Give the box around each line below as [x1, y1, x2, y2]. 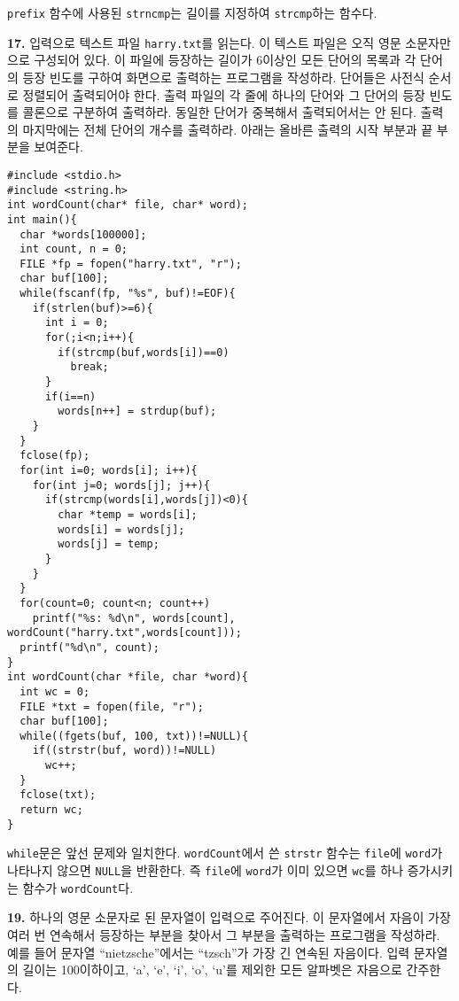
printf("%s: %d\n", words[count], [32, 611, 236, 625]
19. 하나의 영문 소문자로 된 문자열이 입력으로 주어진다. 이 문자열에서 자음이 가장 [7, 908, 451, 927]
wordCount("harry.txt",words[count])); [7, 626, 242, 640]
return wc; [19, 803, 83, 817]
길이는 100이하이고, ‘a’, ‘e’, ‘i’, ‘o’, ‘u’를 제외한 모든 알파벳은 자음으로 [22, 960, 402, 979]
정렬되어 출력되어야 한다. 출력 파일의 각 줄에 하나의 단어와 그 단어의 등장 [22, 85, 425, 104]
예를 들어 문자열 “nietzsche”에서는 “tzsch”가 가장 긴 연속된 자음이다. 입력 [7, 943, 410, 961]
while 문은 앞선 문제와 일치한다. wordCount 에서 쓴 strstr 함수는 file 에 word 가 [7, 843, 443, 862]
